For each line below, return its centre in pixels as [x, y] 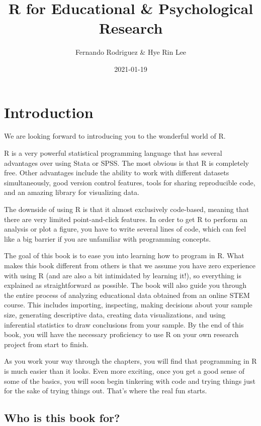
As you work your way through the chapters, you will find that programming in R [130, 361]
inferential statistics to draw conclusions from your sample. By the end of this [124, 324]
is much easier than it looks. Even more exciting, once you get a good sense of [124, 370]
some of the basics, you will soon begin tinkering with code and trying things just [130, 381]
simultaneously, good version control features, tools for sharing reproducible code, [130, 182]
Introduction [49, 112]
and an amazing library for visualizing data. [72, 192]
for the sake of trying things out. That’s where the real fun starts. [106, 391]
